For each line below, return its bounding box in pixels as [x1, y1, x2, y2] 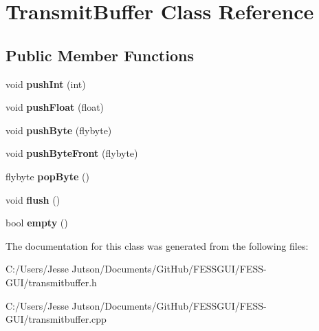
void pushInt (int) [5, 76, 86, 91]
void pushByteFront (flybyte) [5, 146, 138, 160]
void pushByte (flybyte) [5, 122, 112, 137]
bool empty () [5, 215, 68, 230]
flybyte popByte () [5, 169, 89, 183]
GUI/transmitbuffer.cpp [5, 312, 107, 326]
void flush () [5, 192, 60, 206]
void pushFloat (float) [5, 100, 104, 114]
